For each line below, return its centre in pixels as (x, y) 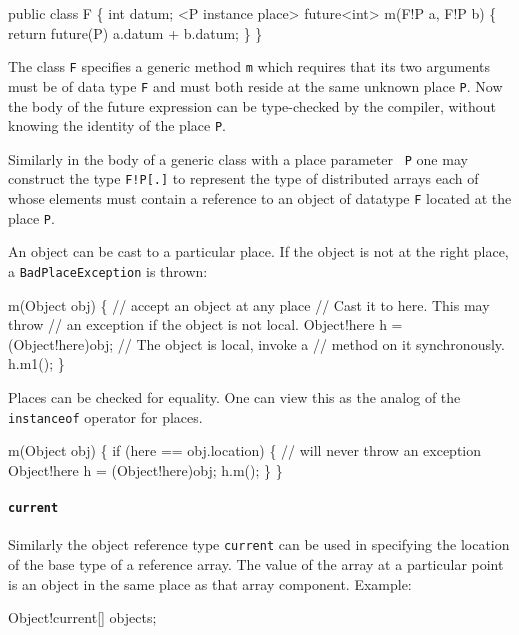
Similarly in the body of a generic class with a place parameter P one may (238, 158)
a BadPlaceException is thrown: (108, 270)
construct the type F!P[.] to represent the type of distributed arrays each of (243, 178)
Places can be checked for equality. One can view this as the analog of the (234, 397)
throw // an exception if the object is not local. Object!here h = (205, 324)
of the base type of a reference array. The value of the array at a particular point (256, 563)
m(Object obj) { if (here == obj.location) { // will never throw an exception (245, 450)
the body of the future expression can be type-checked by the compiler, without (252, 105)
